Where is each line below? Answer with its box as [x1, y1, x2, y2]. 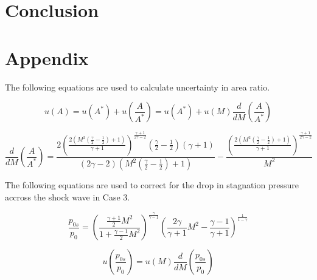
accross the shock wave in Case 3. [5, 191, 130, 203]
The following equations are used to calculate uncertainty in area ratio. [5, 80, 270, 93]
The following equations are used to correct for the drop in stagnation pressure [5, 179, 299, 191]
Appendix [5, 45, 89, 70]
